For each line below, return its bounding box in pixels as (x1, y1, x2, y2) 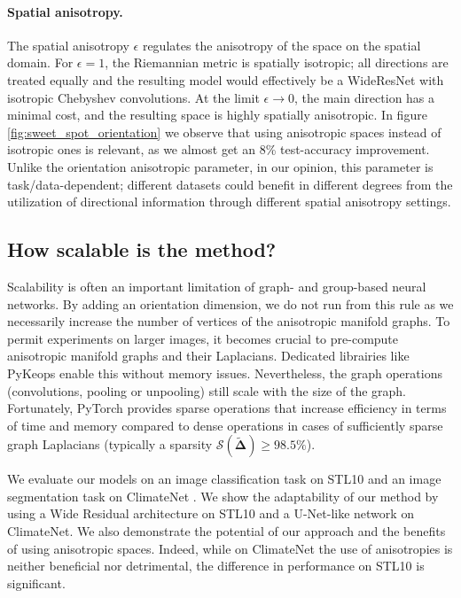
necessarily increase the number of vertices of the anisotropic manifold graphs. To (7, 312, 450, 330)
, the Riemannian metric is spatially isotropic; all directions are (105, 53, 449, 72)
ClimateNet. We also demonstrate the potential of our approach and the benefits (7, 522, 446, 540)
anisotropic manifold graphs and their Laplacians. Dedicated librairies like (7, 346, 410, 365)
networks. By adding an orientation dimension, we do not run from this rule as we (7, 294, 454, 313)
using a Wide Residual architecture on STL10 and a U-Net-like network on (7, 504, 415, 523)
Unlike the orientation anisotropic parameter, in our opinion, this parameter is (7, 157, 434, 175)
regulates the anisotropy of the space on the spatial (142, 35, 421, 54)
